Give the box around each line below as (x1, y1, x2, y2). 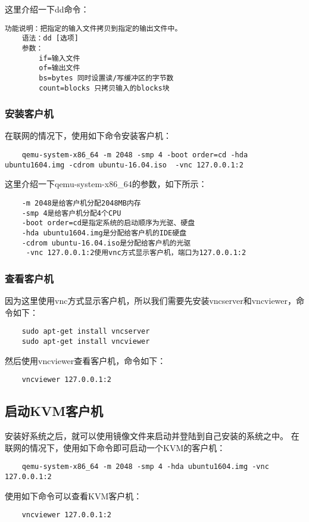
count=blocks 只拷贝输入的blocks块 (39, 83, 170, 92)
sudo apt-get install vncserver (21, 327, 150, 336)
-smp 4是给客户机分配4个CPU (21, 209, 121, 218)
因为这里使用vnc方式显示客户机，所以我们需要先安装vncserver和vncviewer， (5, 294, 296, 307)
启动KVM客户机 (5, 402, 104, 420)
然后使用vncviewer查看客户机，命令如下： (5, 354, 166, 366)
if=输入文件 (39, 54, 80, 63)
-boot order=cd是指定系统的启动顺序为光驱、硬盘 (21, 219, 195, 228)
